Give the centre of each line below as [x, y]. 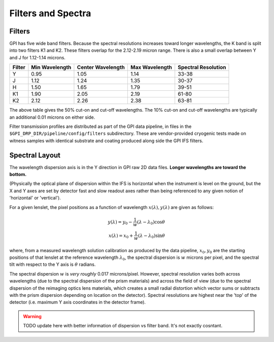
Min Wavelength [51, 67]
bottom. [18, 175]
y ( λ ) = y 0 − [120, 222]
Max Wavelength [151, 67]
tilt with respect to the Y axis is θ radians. [53, 264]
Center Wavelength [101, 67]
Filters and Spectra [50, 13]
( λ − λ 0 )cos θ [151, 222]
